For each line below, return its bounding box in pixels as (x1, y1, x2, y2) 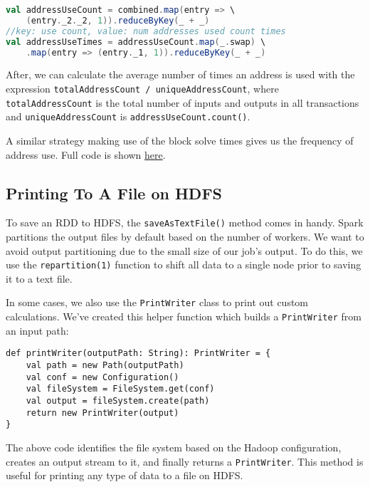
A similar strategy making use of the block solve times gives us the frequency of (6, 132, 354, 147)
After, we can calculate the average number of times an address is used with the (6, 67, 355, 82)
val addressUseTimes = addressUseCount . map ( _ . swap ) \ (6, 36, 266, 47)
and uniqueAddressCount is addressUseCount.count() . (6, 109, 250, 124)
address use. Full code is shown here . (6, 147, 166, 162)
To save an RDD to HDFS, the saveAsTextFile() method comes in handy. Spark (6, 215, 364, 230)
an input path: (6, 323, 69, 337)
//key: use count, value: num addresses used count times (6, 26, 286, 36)
